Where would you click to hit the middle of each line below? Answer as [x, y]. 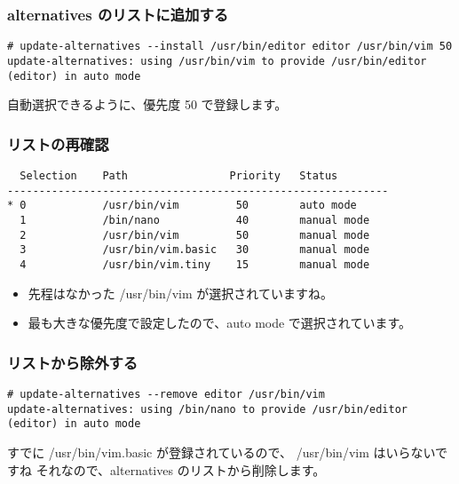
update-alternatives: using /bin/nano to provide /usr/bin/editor [208, 409]
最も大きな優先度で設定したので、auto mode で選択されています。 [220, 323]
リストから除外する [73, 362]
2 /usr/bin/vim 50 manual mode [195, 235]
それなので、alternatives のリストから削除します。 [181, 469]
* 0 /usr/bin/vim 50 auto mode [182, 206]
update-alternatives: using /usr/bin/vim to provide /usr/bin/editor [217, 61]
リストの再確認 [58, 143]
